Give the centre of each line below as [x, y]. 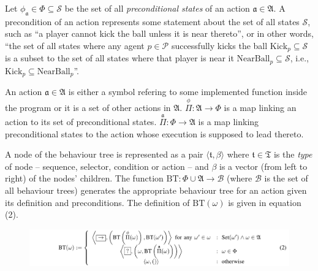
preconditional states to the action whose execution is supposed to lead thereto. [154, 133]
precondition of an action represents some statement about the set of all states [152, 21]
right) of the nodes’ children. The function [84, 178]
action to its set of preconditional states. [81, 121]
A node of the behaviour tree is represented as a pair [104, 154]
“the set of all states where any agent [75, 45]
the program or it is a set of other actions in [88, 108]
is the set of [286, 178]
